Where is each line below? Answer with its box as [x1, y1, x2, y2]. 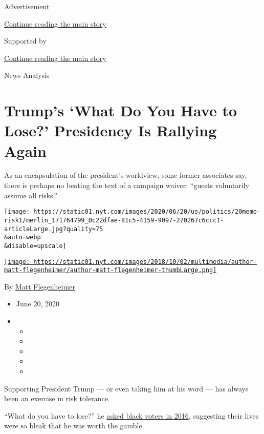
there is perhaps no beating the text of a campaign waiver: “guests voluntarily [4, 180, 249, 191]
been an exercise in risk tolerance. [4, 393, 110, 404]
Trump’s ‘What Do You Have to [4, 100, 237, 121]
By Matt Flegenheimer [4, 281, 75, 292]
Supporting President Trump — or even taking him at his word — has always [4, 383, 249, 394]
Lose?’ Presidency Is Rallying [4, 120, 217, 141]
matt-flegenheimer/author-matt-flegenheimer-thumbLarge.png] [4, 266, 217, 274]
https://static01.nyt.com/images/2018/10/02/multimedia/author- [33, 258, 257, 265]
